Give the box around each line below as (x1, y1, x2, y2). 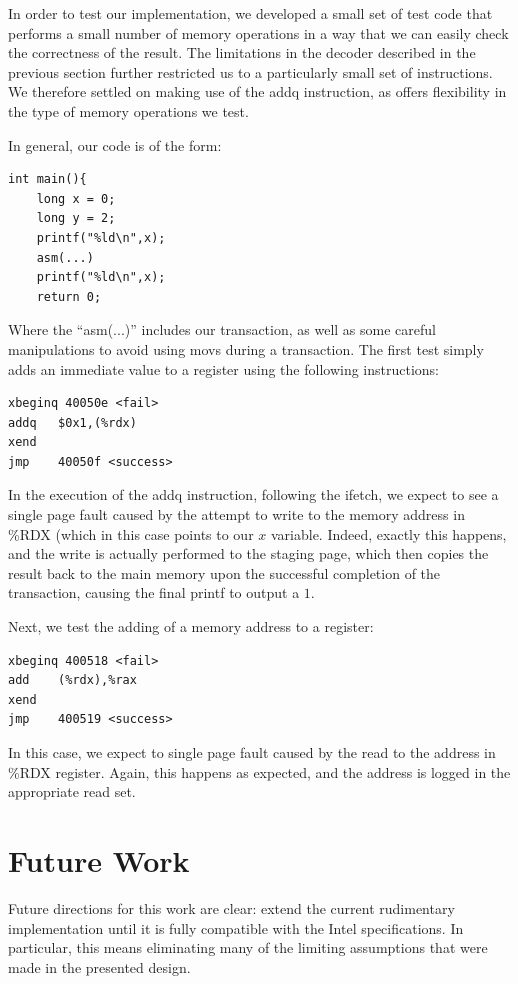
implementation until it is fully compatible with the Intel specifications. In (8, 917, 464, 938)
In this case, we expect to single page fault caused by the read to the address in (8, 742, 496, 762)
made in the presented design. (8, 956, 191, 977)
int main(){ (8, 172, 87, 187)
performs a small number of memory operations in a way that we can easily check (8, 22, 509, 43)
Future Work (8, 839, 190, 880)
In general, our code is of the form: (8, 134, 222, 155)
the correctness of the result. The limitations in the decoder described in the (8, 42, 476, 63)
